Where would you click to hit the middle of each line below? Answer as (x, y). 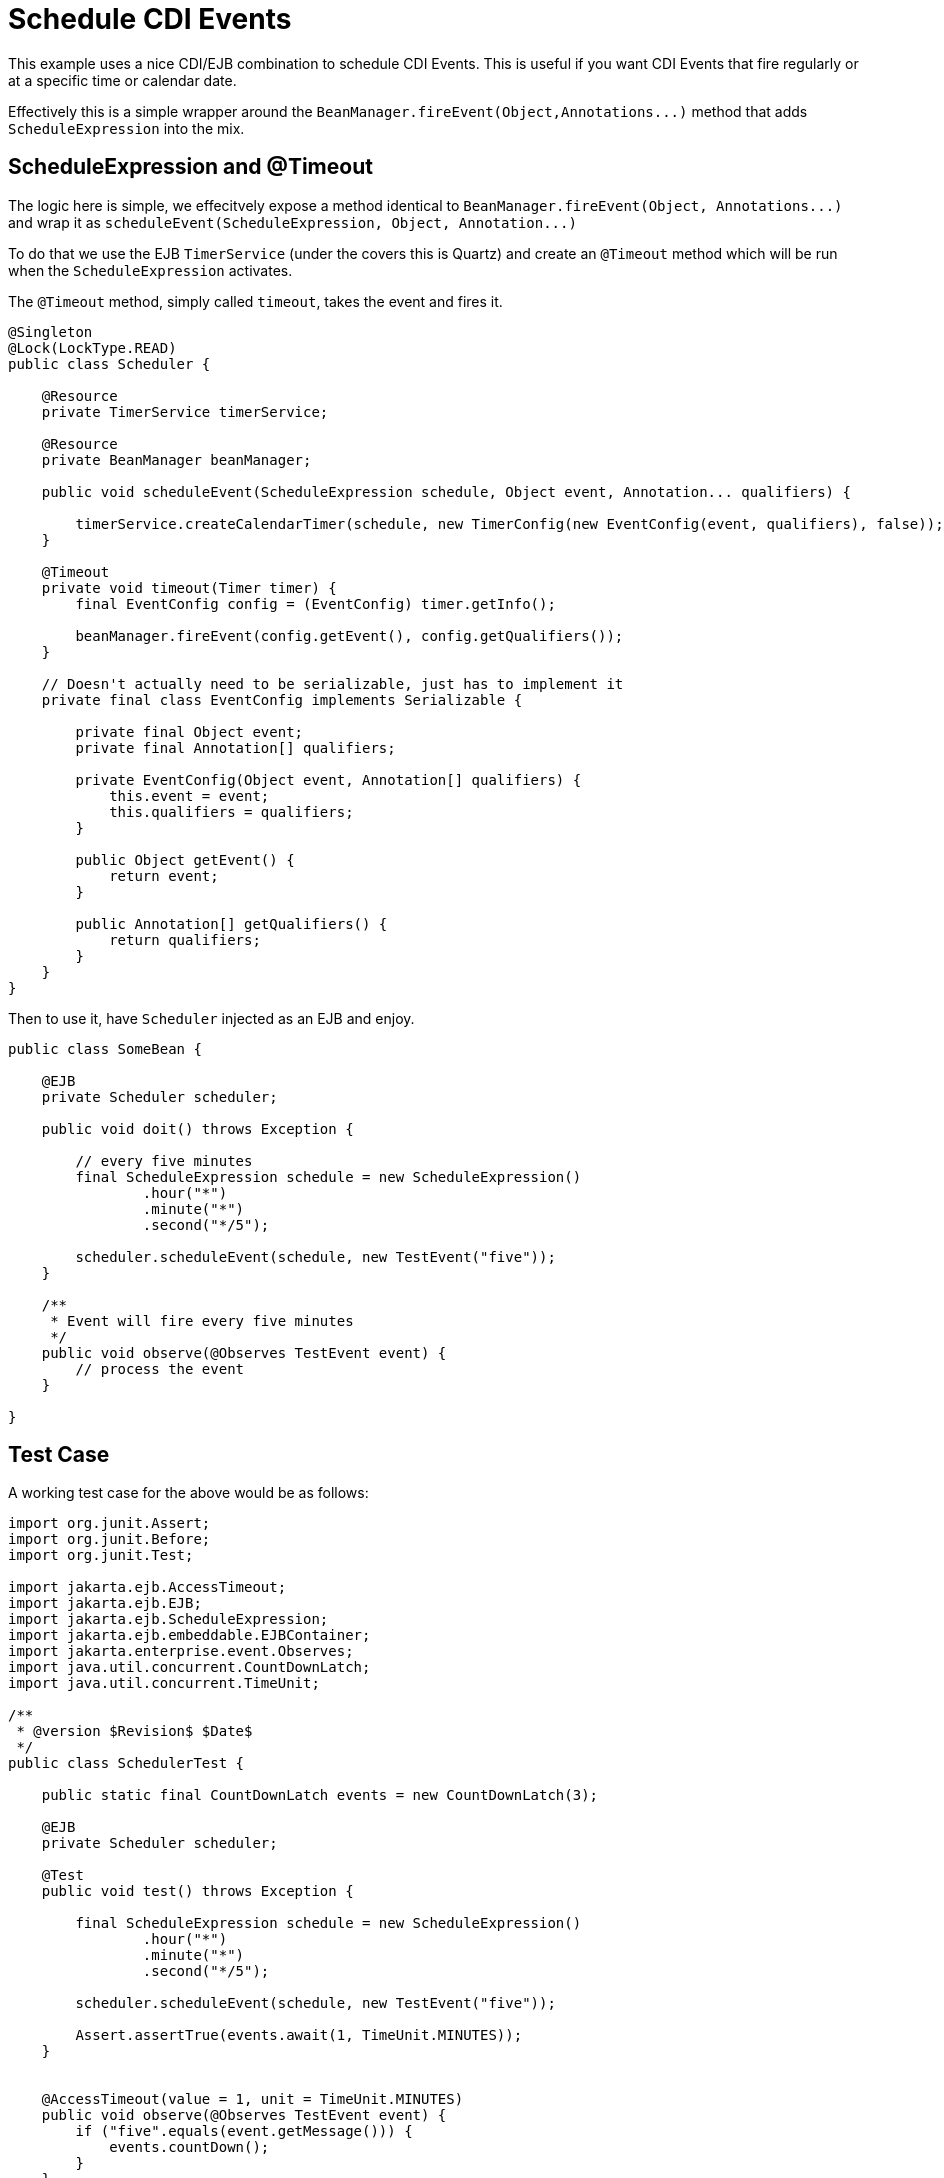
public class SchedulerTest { (126, 1763)
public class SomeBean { (105, 1048)
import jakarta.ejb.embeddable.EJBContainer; (189, 1635)
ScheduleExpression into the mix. (126, 128)
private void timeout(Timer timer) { (189, 587)
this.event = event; (189, 795)
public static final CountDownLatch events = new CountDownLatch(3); (320, 1795)
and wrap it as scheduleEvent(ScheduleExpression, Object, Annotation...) (292, 222)
